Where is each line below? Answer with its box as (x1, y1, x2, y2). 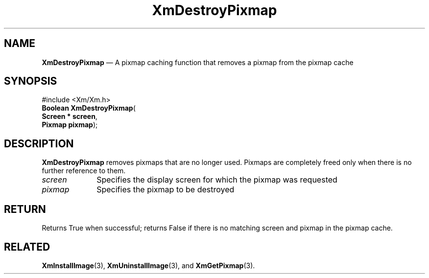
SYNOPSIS (4, 75, 57, 88)
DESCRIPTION (4, 137, 74, 150)
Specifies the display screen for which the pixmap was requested (96, 175, 337, 185)
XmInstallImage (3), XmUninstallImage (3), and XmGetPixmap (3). (42, 261, 255, 270)
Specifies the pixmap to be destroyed (96, 185, 235, 195)
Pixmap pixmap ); (42, 120, 98, 129)
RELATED (4, 240, 50, 253)
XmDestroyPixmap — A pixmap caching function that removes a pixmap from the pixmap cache (42, 58, 354, 67)
